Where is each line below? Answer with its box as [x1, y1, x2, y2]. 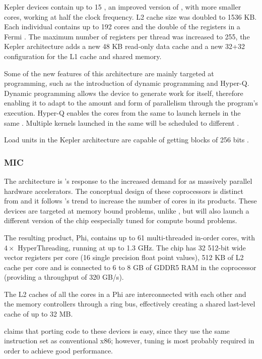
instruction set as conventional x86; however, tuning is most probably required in [4, 335, 254, 346]
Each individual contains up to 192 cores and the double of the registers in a [4, 21, 240, 32]
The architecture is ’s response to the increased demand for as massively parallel [4, 175, 252, 186]
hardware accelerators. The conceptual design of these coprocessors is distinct [4, 185, 243, 196]
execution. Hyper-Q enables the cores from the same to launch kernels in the [4, 107, 241, 118]
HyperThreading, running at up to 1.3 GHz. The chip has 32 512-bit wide [18, 242, 246, 252]
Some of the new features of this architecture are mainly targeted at [4, 68, 214, 78]
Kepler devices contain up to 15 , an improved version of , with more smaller [4, 2, 241, 12]
